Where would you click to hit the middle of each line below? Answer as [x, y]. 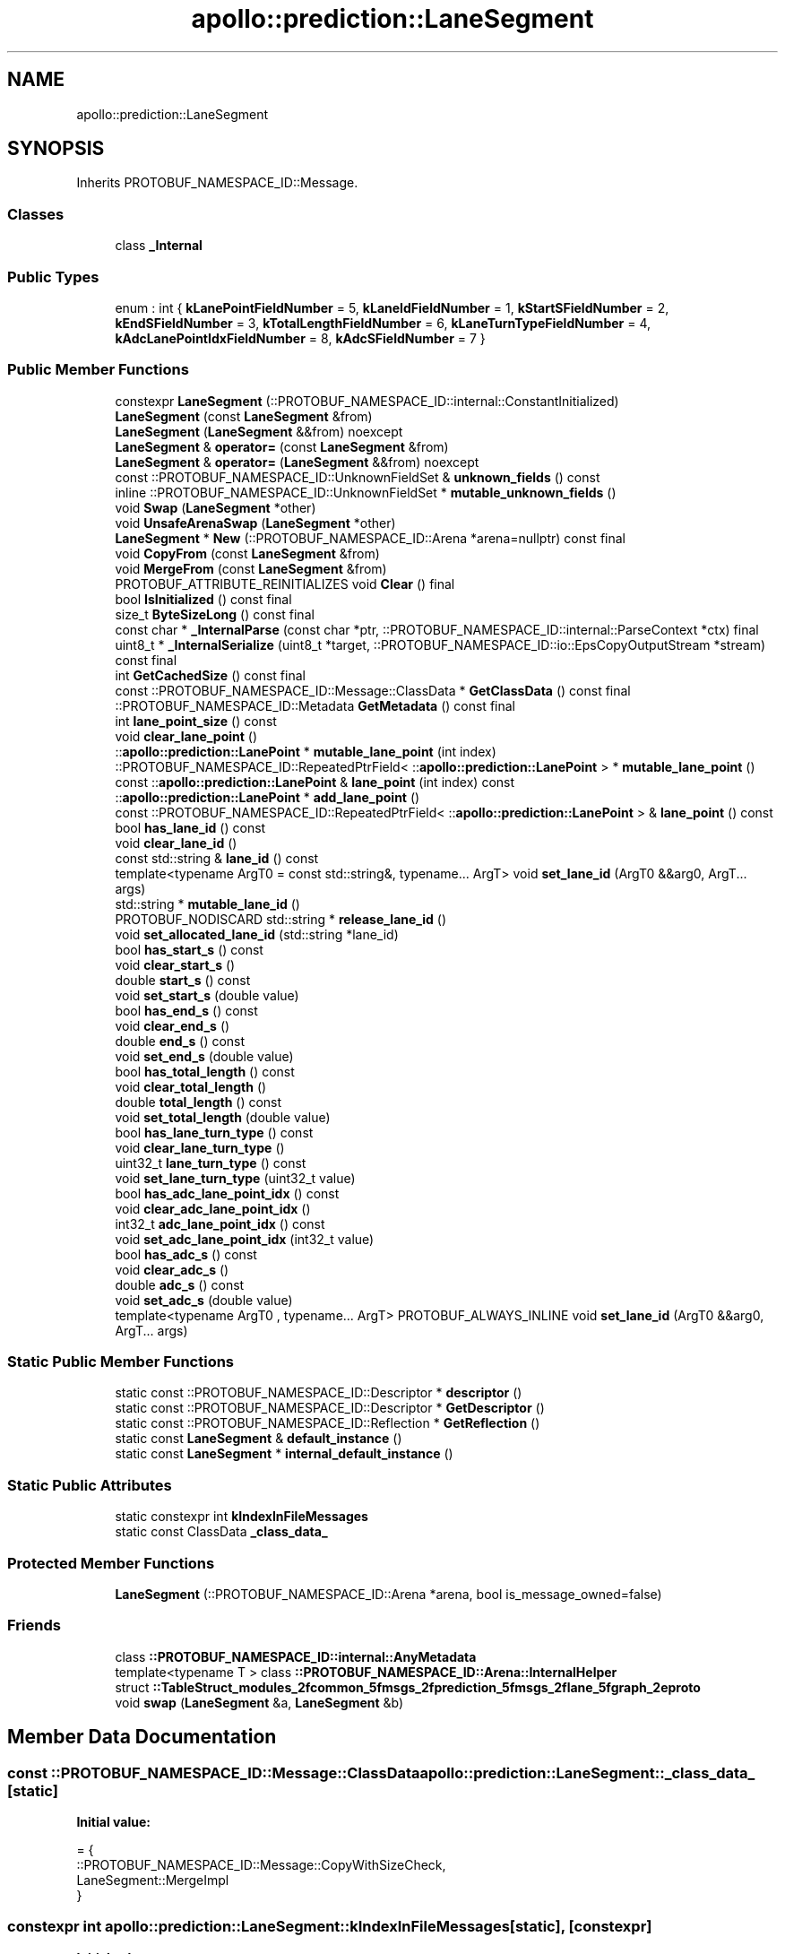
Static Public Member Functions [121, 1362]
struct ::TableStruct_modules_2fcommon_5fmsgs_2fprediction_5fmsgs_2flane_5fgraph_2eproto [408, 1687]
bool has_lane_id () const [190, 827]
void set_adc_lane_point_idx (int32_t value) [245, 1239]
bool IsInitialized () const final [203, 599]
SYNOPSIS [56, 149]
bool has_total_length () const [205, 1071]
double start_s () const [183, 980]
